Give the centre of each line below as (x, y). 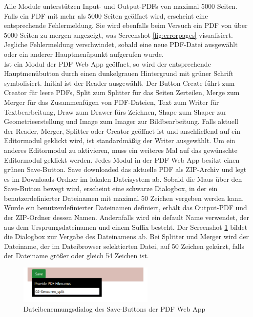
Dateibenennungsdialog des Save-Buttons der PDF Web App (115, 309)
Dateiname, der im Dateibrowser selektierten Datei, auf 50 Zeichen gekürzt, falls (124, 246)
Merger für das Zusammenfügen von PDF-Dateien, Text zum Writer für (112, 102)
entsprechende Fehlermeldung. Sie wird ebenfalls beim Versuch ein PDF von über (126, 25)
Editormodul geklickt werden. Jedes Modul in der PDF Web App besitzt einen (122, 159)
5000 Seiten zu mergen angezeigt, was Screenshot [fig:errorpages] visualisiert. (118, 35)
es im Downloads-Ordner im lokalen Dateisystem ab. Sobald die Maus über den (123, 179)
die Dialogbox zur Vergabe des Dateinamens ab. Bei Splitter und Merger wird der (126, 236)
